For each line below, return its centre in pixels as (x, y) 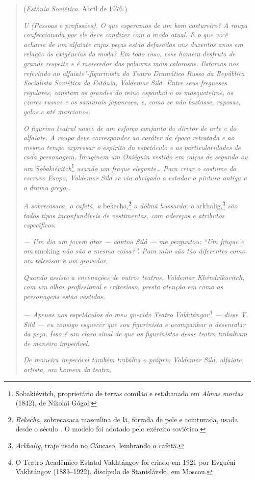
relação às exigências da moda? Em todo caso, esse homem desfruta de (129, 54)
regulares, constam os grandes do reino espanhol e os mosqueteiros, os (128, 92)
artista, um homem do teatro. (67, 369)
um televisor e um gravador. (65, 260)
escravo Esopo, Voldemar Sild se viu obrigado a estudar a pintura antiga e (135, 178)
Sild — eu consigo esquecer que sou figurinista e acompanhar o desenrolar (134, 324)
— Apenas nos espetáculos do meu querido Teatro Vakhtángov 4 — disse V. (136, 314)
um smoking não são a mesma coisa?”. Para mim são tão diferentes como (134, 251)
